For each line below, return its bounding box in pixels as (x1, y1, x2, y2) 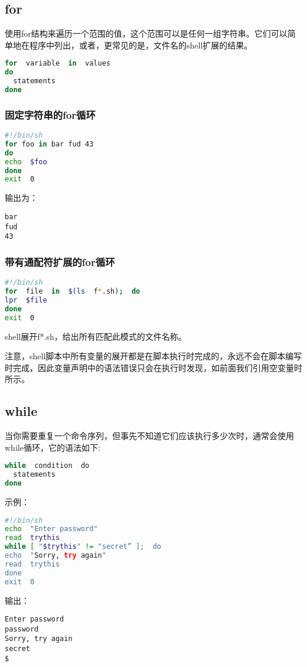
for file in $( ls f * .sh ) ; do (5, 287, 141, 296)
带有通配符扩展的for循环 (5, 254, 115, 269)
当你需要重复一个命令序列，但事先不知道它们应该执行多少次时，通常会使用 (5, 430, 294, 442)
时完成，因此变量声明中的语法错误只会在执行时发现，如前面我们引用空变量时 (5, 361, 302, 373)
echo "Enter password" (5, 525, 98, 533)
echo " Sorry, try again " (5, 551, 106, 559)
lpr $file (5, 295, 47, 304)
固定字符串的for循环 (5, 107, 96, 122)
